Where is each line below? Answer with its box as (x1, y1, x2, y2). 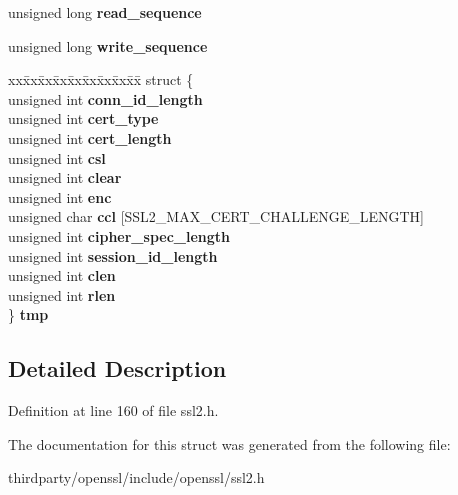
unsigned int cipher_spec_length (8, 225, 231, 246)
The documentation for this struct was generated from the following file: (8, 433, 451, 454)
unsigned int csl (8, 147, 106, 168)
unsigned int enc (8, 186, 112, 207)
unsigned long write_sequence (8, 35, 208, 56)
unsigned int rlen (8, 284, 116, 305)
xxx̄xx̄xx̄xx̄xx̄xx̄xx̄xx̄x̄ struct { (8, 69, 194, 90)
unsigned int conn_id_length (8, 88, 203, 109)
